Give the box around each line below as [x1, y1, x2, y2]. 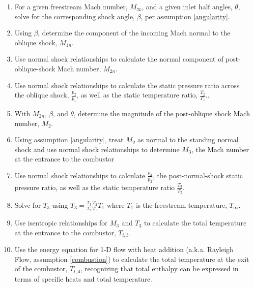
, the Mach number [191, 144, 249, 154]
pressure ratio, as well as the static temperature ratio [14, 182, 175, 192]
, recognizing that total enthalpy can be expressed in [80, 263, 239, 274]
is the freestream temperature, [136, 199, 227, 210]
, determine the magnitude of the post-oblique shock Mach [74, 108, 250, 118]
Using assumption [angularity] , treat [14, 134, 124, 145]
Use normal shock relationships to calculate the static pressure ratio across [14, 80, 240, 90]
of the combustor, [14, 263, 68, 274]
